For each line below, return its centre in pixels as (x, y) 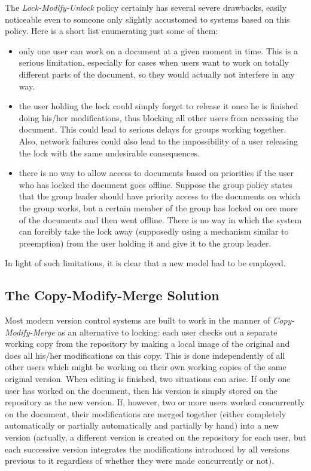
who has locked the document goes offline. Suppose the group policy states (155, 184)
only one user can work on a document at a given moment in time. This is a (158, 50)
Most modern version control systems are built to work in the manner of (138, 320)
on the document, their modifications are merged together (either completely (146, 413)
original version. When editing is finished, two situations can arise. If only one (148, 379)
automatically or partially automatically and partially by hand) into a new (142, 425)
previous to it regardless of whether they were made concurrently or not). (140, 461)
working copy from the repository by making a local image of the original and (147, 344)
